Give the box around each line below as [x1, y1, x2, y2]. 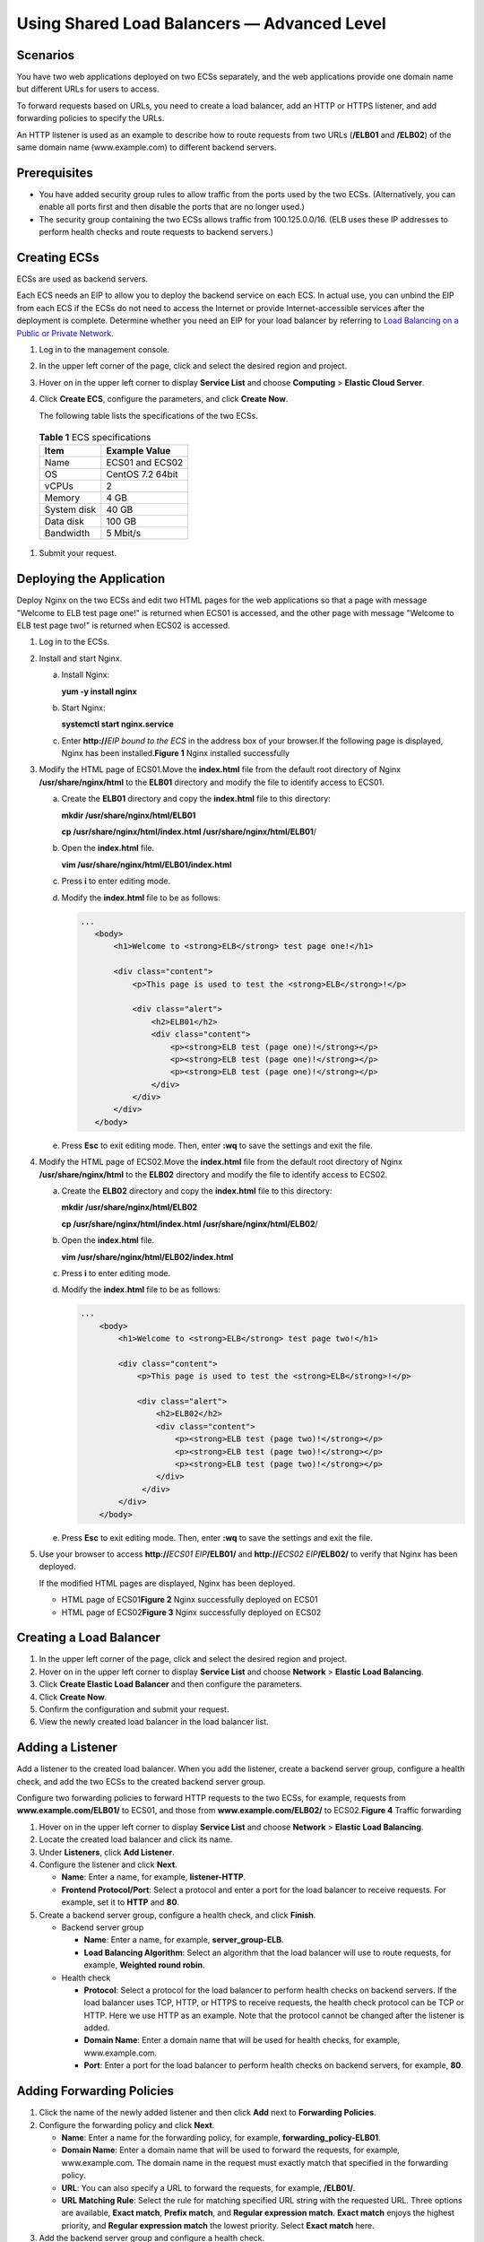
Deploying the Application [16, 571, 166, 587]
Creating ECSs [16, 249, 99, 265]
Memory [44, 491, 81, 504]
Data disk [44, 516, 84, 528]
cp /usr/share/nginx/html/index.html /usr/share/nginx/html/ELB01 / [61, 826, 317, 838]
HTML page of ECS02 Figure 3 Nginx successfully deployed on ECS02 [61, 1606, 322, 1618]
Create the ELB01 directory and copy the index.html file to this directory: [61, 794, 331, 804]
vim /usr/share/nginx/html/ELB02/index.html [61, 1251, 234, 1262]
